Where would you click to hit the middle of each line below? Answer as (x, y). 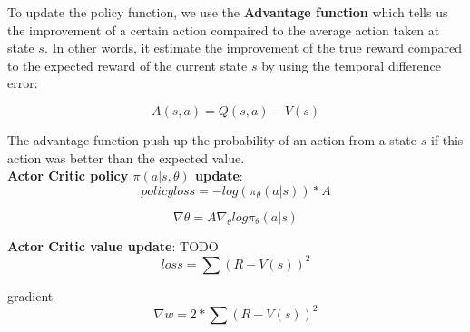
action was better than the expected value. (126, 157)
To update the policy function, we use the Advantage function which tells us (228, 12)
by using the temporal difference (351, 65)
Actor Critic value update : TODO (113, 245)
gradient (30, 295)
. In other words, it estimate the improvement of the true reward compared (253, 48)
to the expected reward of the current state (127, 65)
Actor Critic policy (68, 176)
